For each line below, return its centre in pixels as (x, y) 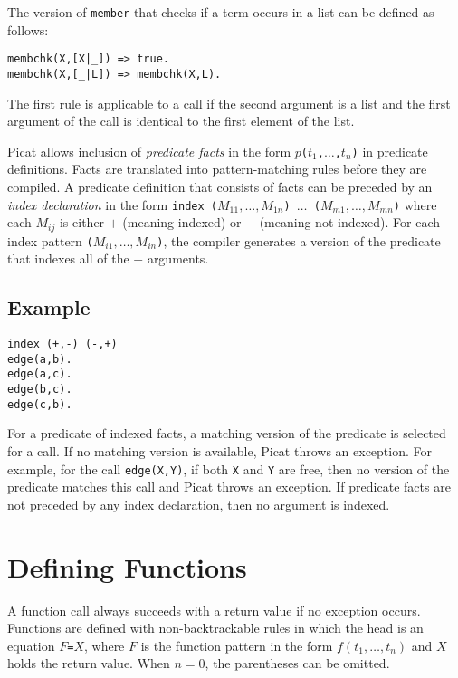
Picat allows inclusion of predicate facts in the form (149, 151)
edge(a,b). (40, 359)
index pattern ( (50, 240)
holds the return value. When (89, 663)
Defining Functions (127, 566)
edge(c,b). (40, 404)
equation (31, 645)
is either (82, 222)
